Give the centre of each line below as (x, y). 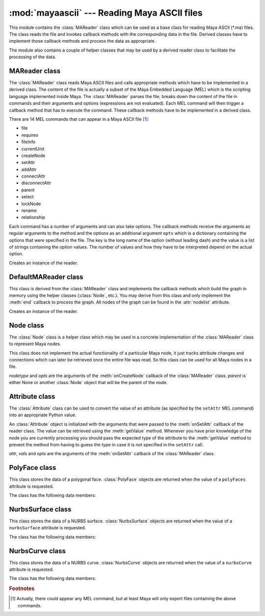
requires (30, 135)
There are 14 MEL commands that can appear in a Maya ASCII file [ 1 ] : (79, 119)
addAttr (29, 169)
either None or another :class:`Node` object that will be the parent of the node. (88, 383)
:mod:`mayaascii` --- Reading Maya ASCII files (106, 13)
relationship (33, 217)
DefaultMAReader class (46, 277)
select (27, 197)
